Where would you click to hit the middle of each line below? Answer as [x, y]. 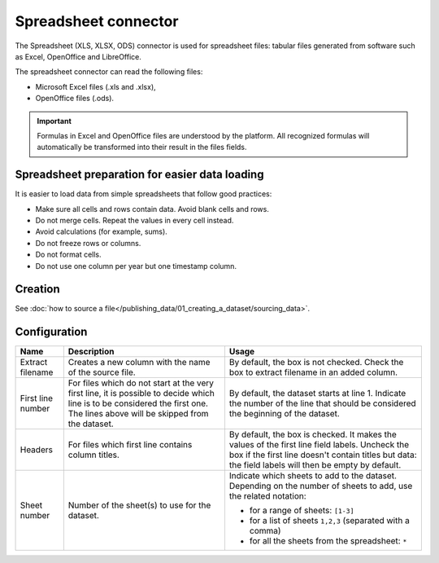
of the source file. [102, 372]
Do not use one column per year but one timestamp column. [136, 266]
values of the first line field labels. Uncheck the [319, 445]
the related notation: [267, 496]
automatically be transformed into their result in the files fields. [142, 147]
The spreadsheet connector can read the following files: [109, 72]
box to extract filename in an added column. [313, 372]
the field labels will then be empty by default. [315, 465]
